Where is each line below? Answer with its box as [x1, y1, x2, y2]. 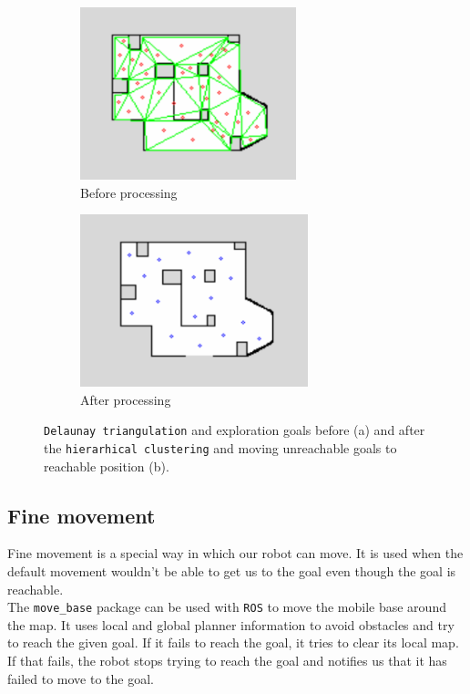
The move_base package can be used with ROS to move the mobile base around [7, 597, 446, 616]
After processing [80, 389, 171, 409]
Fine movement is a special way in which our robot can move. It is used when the [7, 544, 464, 563]
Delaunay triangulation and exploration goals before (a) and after [44, 420, 425, 440]
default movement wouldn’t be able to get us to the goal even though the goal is [7, 562, 456, 581]
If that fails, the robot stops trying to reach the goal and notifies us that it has [7, 651, 447, 670]
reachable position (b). [44, 456, 169, 475]
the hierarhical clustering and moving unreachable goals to [44, 438, 397, 457]
